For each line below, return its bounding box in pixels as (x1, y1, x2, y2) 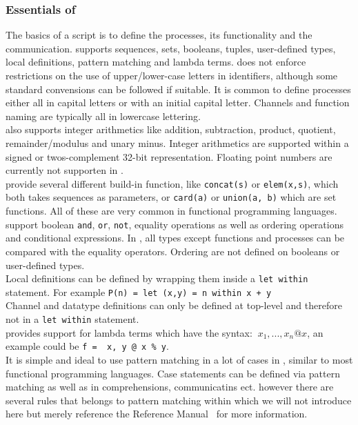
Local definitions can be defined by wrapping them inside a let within (6, 271, 308, 286)
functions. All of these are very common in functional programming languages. (6, 204, 337, 218)
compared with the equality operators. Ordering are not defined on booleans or (6, 244, 340, 258)
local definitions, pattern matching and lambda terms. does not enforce (6, 55, 306, 69)
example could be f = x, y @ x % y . (6, 339, 169, 353)
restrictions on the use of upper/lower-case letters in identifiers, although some (6, 68, 338, 82)
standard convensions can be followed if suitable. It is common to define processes (6, 81, 351, 96)
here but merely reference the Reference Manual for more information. (6, 406, 308, 421)
